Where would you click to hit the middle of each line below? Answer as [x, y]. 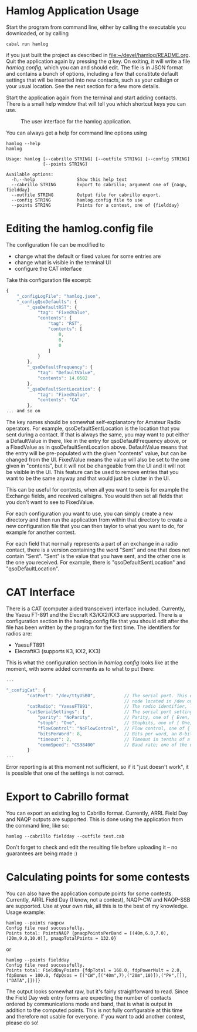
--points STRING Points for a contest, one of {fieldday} [96, 205]
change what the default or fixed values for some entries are [88, 256]
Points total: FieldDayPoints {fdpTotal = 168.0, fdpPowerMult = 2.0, [94, 970]
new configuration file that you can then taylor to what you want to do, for [95, 526]
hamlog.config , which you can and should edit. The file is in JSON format [95, 67]
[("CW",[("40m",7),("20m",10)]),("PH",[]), [133, 976]
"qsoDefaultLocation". [33, 569]
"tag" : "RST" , [65, 324]
